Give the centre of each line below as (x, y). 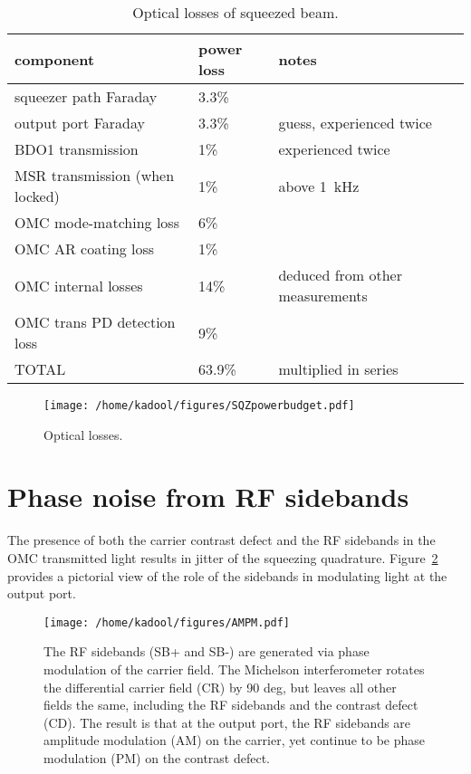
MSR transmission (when (95, 175)
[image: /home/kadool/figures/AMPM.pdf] (167, 622)
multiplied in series (338, 369)
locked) (37, 196)
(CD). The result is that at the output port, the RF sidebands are (227, 722)
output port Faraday (80, 123)
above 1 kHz (319, 186)
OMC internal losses (79, 285)
